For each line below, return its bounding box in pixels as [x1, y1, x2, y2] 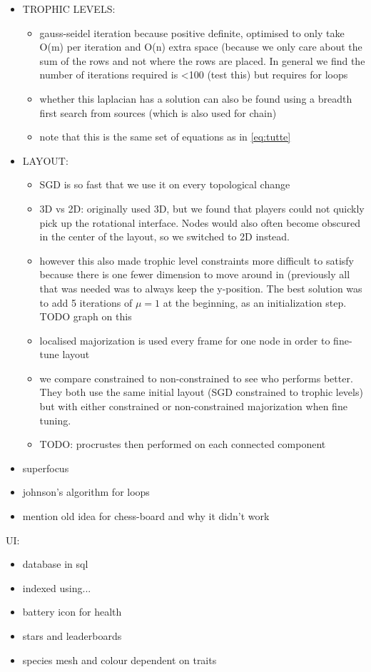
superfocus [22, 460, 69, 475]
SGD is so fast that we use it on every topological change [39, 177, 290, 192]
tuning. [39, 412, 71, 427]
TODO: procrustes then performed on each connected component [39, 437, 326, 452]
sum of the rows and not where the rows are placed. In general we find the [39, 53, 365, 68]
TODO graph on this [39, 309, 132, 324]
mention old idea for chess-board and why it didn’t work [22, 509, 270, 524]
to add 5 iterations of [39, 295, 133, 310]
